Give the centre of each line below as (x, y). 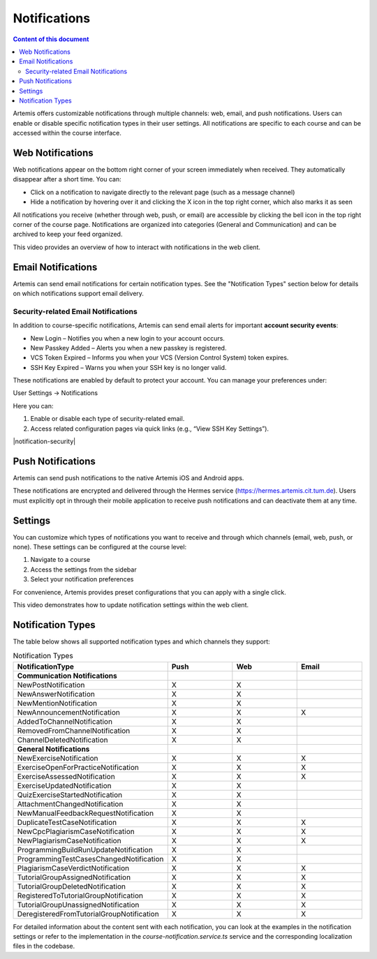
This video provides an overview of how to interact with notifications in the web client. (137, 247)
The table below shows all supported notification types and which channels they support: (141, 641)
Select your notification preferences (82, 579)
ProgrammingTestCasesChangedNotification (90, 858)
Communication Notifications (67, 676)
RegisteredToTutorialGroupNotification (80, 895)
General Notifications (53, 749)
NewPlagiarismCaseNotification (69, 840)
